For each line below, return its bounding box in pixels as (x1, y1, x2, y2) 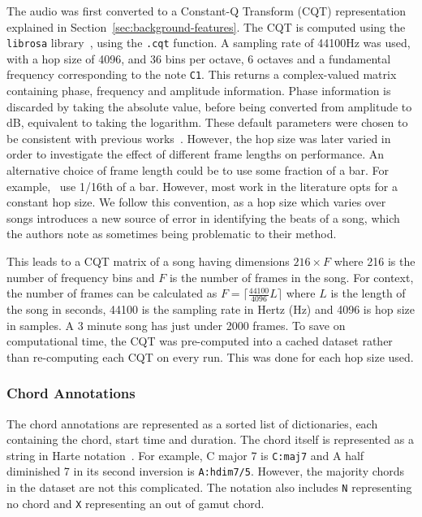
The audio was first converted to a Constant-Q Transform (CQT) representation (6, 2, 407, 19)
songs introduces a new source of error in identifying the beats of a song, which (6, 209, 400, 226)
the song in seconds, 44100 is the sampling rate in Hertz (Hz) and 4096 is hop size (6, 301, 416, 318)
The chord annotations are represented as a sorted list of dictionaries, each (6, 415, 378, 432)
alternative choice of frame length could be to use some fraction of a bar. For (6, 162, 390, 179)
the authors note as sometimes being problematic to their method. (6, 225, 337, 242)
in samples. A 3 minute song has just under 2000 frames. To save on (6, 316, 346, 333)
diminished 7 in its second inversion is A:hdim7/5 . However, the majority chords (6, 463, 405, 480)
